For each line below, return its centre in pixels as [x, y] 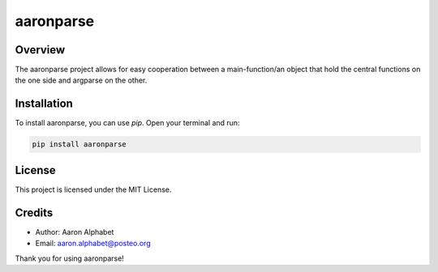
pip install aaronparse [79, 144]
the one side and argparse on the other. [81, 80]
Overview [40, 50]
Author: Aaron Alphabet [75, 232]
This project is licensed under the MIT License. [93, 189]
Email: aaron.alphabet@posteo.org [93, 244]
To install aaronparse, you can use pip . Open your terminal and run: [127, 123]
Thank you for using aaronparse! [70, 258]
